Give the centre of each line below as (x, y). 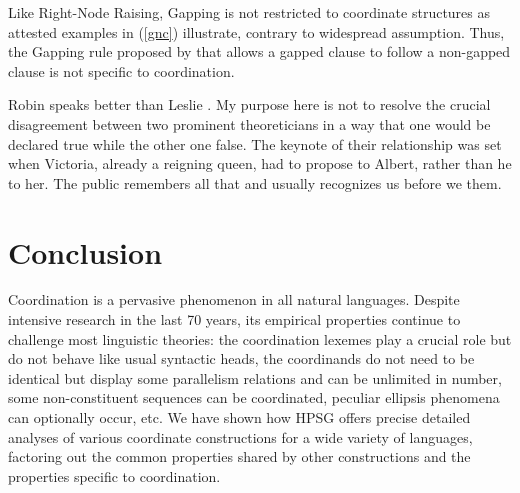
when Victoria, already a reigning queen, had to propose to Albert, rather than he (260, 163)
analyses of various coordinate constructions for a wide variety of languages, (240, 436)
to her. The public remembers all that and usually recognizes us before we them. (255, 182)
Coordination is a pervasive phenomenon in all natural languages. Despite (234, 299)
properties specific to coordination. (114, 475)
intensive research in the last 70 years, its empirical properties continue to (234, 319)
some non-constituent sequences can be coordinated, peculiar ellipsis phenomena (254, 397)
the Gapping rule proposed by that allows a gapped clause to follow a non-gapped (259, 51)
